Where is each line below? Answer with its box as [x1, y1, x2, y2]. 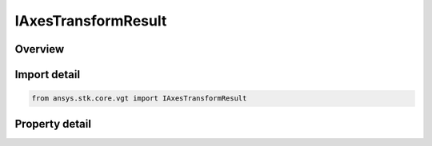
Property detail [14, 116, 92, 131]
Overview [14, 42, 65, 56]
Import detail [14, 68, 80, 81]
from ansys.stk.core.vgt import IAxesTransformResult [31, 94, 247, 103]
